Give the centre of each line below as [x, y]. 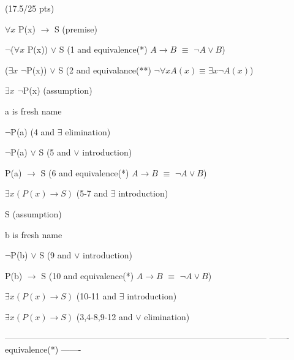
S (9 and [55, 255]
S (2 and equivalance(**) [105, 69]
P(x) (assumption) [58, 90]
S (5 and [55, 152]
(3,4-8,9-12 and [104, 316]
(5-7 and [92, 193]
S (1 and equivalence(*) [103, 49]
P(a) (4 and [33, 131]
